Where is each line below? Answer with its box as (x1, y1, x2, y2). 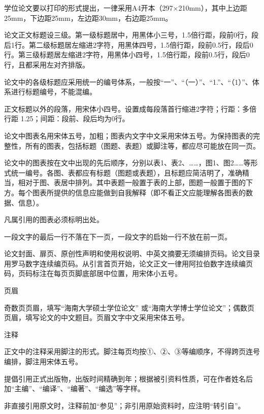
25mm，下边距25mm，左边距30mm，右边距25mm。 (4, 12, 173, 23)
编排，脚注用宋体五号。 (4, 356, 82, 367)
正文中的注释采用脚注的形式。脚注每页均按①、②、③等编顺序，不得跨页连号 (4, 346, 260, 357)
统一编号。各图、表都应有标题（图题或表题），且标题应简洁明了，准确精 (11, 167, 249, 178)
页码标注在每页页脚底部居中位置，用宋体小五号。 (18, 268, 182, 279)
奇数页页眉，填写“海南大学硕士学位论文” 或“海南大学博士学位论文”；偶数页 (4, 302, 255, 313)
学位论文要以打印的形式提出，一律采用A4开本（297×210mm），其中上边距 (4, 3, 247, 13)
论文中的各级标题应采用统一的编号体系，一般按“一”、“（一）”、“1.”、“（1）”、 (4, 76, 252, 87)
